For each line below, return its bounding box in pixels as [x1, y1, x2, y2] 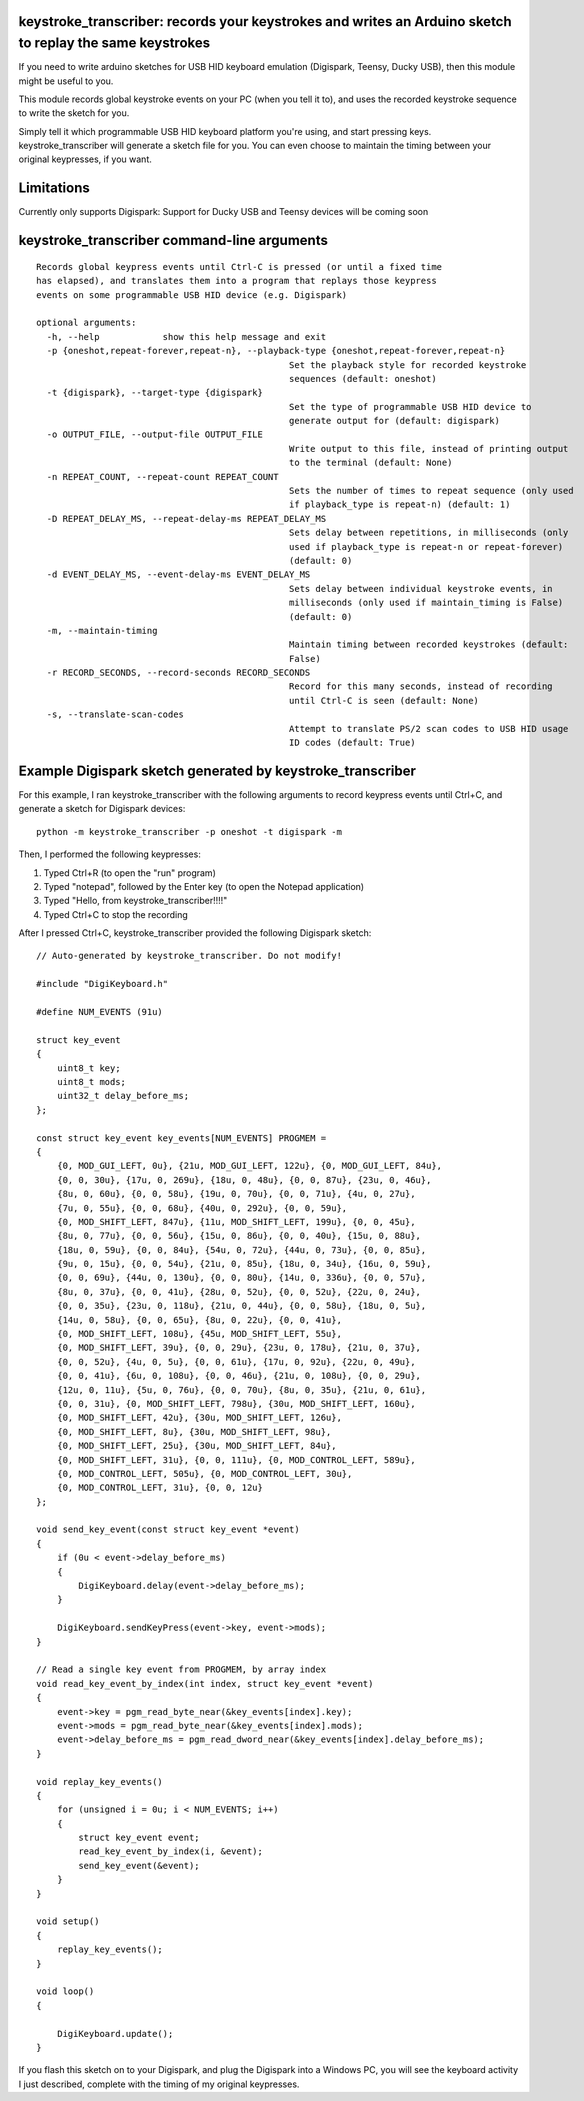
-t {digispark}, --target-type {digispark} [46, 387, 264, 399]
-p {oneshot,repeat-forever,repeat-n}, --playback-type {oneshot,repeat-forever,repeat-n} [46, 345, 506, 357]
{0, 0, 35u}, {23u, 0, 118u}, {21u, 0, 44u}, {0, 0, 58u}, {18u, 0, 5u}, [56, 1300, 427, 1312]
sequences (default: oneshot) [288, 373, 437, 384]
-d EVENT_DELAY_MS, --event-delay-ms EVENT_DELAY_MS [46, 569, 311, 580]
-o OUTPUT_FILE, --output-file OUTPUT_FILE [46, 429, 264, 440]
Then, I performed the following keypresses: [18, 848, 202, 860]
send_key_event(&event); [78, 1860, 200, 1871]
